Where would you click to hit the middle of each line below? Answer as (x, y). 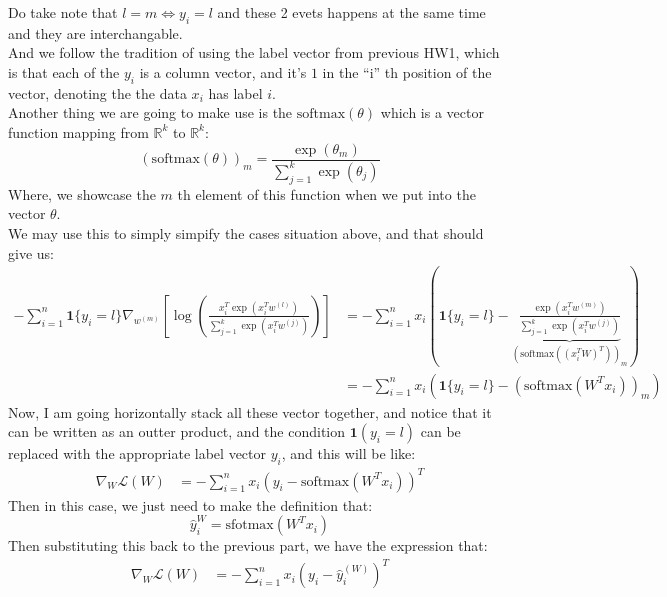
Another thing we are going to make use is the (150, 112)
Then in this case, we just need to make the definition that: (190, 504)
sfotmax (249, 525)
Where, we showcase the (82, 193)
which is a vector (432, 112)
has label (235, 92)
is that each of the (64, 71)
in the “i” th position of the (407, 71)
